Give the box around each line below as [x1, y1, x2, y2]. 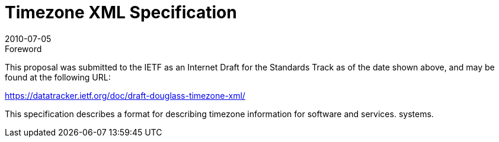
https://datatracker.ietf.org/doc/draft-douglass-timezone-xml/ [5, 90, 245, 101]
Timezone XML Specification [5, 2, 237, 22]
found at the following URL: [5, 72, 111, 82]
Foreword [5, 43, 42, 54]
